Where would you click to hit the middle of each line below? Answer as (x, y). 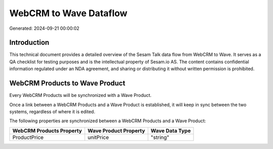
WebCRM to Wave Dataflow (68, 13)
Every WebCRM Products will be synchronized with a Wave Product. (80, 95)
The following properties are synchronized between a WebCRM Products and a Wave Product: (108, 121)
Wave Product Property (116, 130)
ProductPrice (28, 137)
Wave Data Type (171, 130)
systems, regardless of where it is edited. (52, 112)
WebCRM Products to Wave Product (67, 83)
